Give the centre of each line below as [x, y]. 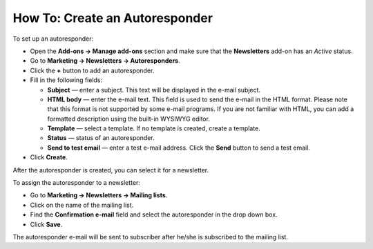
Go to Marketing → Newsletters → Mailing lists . [99, 195]
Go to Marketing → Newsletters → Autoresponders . [105, 61]
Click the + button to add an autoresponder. [92, 70]
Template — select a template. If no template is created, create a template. [154, 128]
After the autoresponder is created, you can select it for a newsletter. [111, 170]
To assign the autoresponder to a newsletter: [77, 183]
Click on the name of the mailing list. [82, 205]
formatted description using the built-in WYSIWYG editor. [129, 119]
